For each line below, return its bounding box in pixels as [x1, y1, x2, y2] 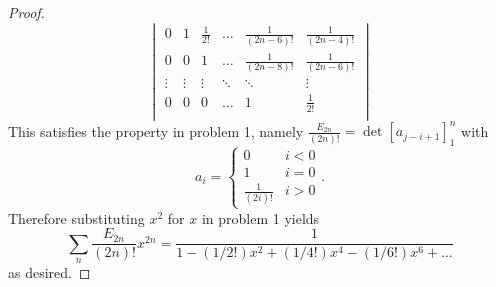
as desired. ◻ [8, 262, 91, 283]
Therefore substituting [8, 207, 145, 228]
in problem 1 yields [201, 207, 320, 228]
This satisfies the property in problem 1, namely [8, 120, 304, 141]
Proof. [8, 2, 45, 22]
